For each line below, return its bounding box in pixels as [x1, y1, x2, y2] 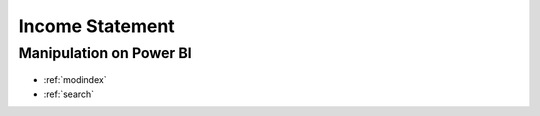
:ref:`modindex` [43, 74, 107, 86]
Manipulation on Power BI [18, 44, 192, 62]
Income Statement [18, 15, 175, 37]
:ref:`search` [43, 88, 95, 100]
